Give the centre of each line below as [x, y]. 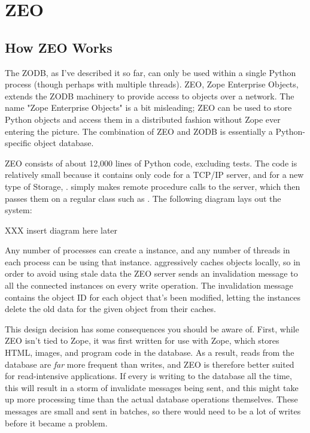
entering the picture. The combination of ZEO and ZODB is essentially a [139, 131]
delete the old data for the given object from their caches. [110, 309]
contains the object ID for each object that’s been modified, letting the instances [153, 297]
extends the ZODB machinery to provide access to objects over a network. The [150, 96]
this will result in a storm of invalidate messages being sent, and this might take [152, 387]
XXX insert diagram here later [61, 230]
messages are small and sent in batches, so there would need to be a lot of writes [153, 411]
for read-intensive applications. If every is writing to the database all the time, [148, 376]
